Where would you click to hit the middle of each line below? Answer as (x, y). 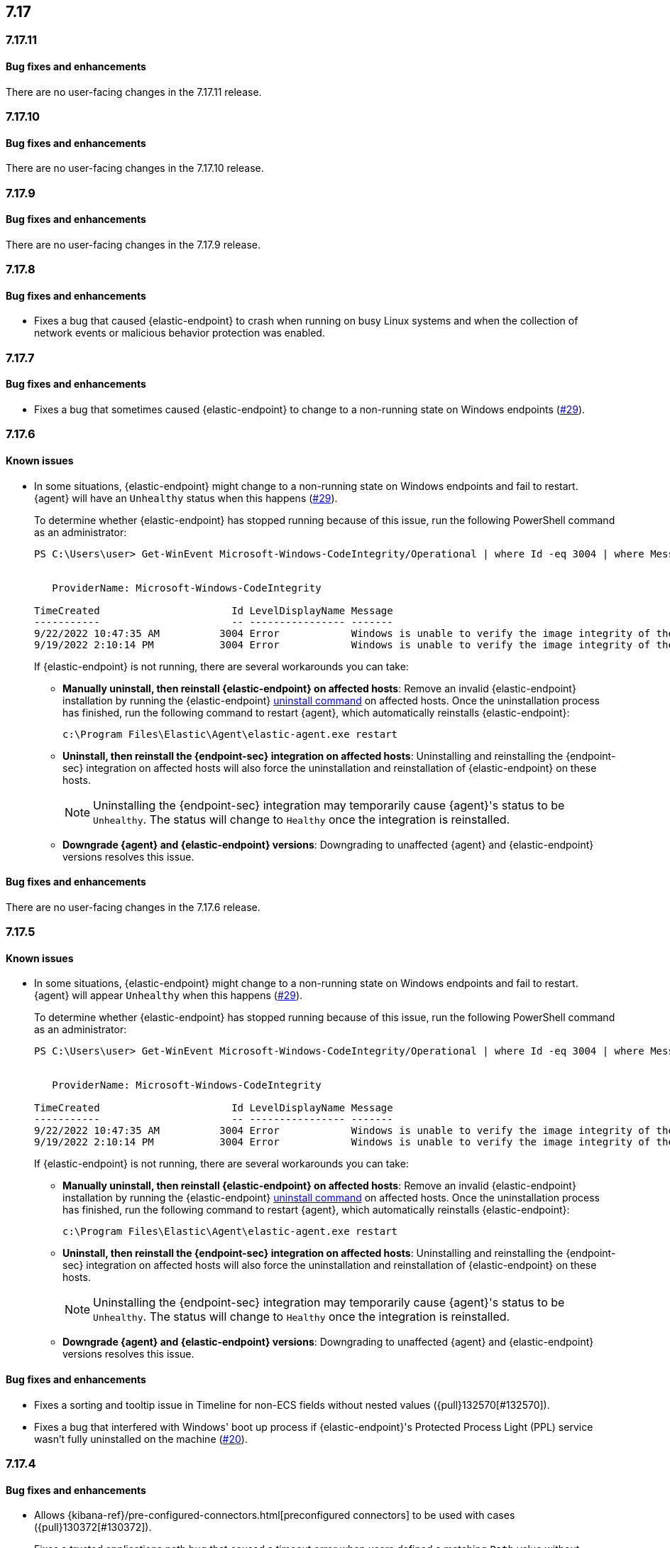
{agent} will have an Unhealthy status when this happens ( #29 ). (186, 498)
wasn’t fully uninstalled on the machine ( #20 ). (141, 1439)
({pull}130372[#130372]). (93, 1527)
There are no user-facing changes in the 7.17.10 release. (135, 168)
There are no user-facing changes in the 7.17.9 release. (133, 244)
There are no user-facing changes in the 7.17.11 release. (134, 92)
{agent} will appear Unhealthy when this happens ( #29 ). (169, 996)
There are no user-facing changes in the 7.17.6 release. (133, 907)
